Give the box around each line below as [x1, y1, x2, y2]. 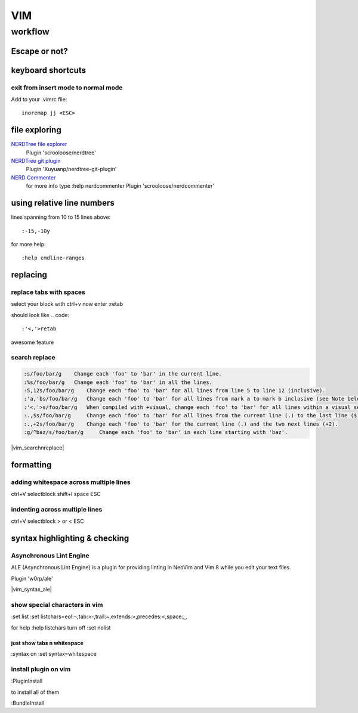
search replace [11, 354, 56, 362]
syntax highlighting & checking [11, 534, 129, 544]
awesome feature [11, 339, 54, 346]
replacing [11, 270, 48, 280]
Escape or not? [11, 46, 68, 56]
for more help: [11, 240, 46, 247]
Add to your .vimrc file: [11, 95, 67, 103]
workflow [11, 26, 50, 37]
